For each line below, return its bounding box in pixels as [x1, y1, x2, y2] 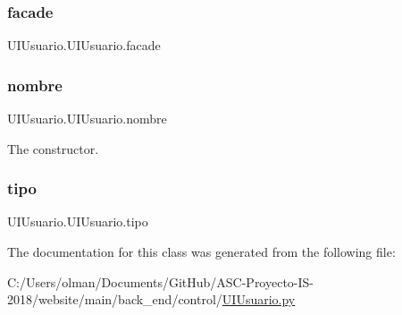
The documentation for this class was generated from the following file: [7, 243, 396, 261]
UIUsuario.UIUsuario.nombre [7, 109, 167, 128]
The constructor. [7, 139, 99, 157]
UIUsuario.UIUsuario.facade [7, 36, 161, 55]
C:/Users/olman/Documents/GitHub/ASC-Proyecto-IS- [7, 272, 314, 291]
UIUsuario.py [222, 290, 296, 309]
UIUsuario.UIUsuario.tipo [7, 212, 148, 231]
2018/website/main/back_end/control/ [7, 290, 222, 309]
